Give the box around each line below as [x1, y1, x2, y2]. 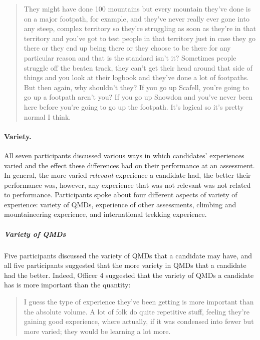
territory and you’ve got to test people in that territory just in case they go [24, 33, 255, 43]
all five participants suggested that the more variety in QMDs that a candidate [4, 260, 246, 270]
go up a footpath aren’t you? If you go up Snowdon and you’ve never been [24, 92, 253, 102]
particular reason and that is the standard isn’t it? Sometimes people [24, 52, 236, 63]
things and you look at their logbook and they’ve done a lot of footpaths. [24, 72, 249, 83]
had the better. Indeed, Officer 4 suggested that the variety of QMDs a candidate [4, 269, 254, 280]
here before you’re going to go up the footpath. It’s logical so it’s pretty [24, 101, 244, 112]
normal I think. [24, 111, 71, 122]
